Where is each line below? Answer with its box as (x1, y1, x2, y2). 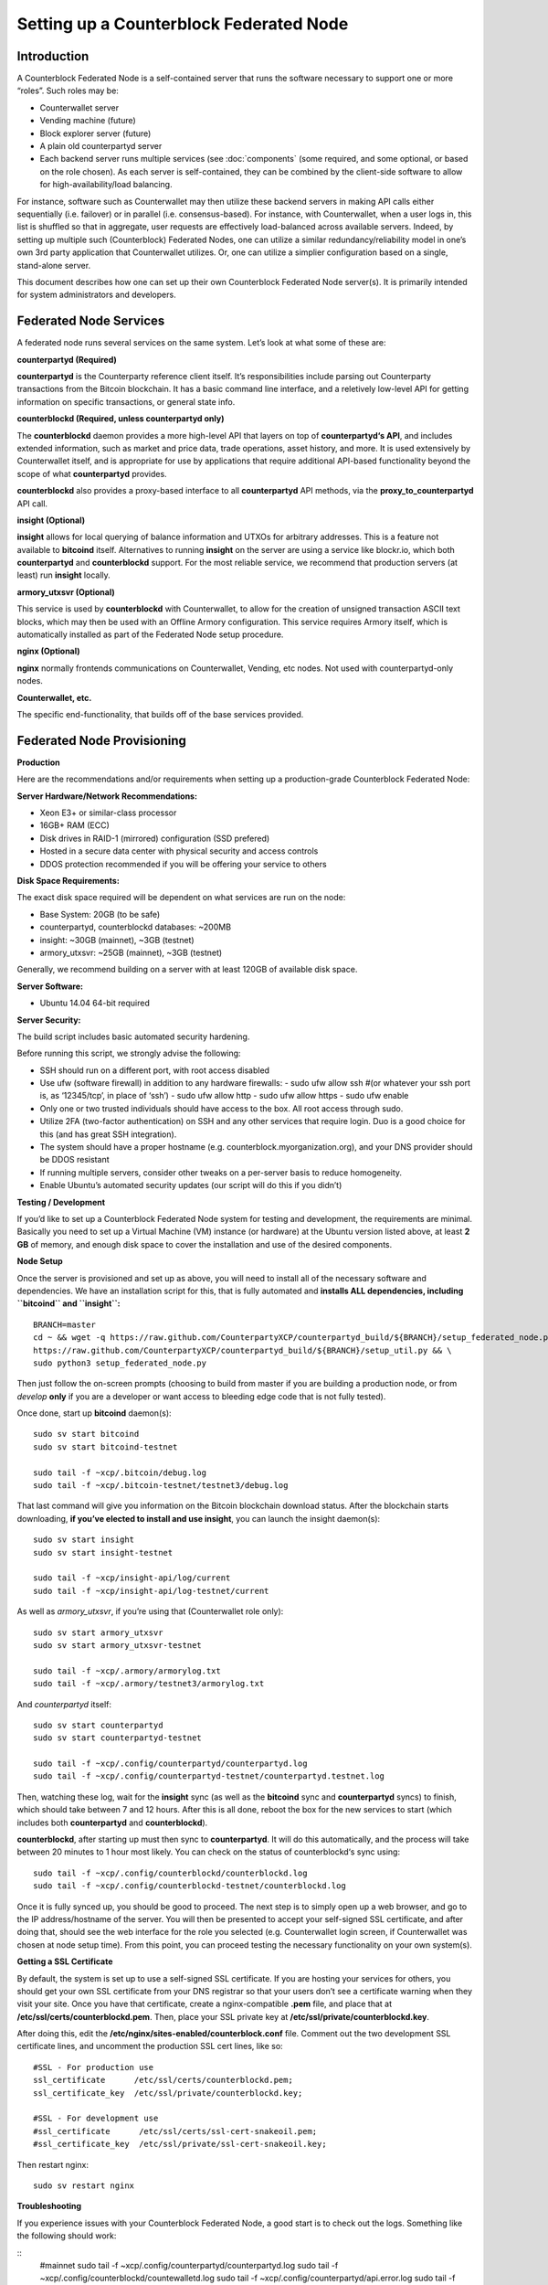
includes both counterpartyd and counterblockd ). (16, 1817, 208, 1828)
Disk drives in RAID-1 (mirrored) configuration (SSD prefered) (39, 833, 270, 844)
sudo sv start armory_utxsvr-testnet (33, 1640, 203, 1650)
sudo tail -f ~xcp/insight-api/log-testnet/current (33, 1586, 269, 1596)
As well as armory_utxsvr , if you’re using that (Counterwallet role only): (16, 1606, 284, 1617)
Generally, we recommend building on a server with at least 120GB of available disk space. (16, 964, 358, 975)
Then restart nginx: (16, 2159, 89, 2170)
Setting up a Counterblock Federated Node (16, 14, 349, 34)
